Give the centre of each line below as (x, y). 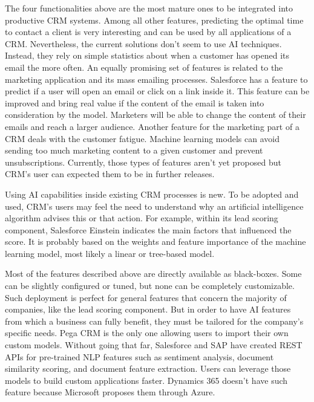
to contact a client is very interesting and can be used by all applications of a (148, 32)
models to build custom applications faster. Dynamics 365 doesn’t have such (146, 380)
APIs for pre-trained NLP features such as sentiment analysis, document (139, 356)
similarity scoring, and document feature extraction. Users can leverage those (148, 368)
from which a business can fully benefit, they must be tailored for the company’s (154, 321)
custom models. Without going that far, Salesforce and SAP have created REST (154, 345)
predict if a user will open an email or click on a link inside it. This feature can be (157, 91)
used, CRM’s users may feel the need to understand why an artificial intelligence (154, 206)
